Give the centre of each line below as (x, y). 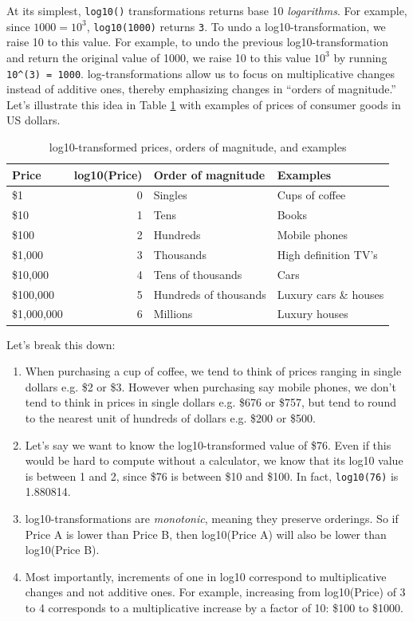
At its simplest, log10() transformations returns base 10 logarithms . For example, (207, 10)
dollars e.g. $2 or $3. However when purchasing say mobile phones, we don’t (210, 386)
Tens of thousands (198, 274)
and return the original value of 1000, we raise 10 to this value (159, 57)
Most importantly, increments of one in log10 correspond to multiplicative (206, 576)
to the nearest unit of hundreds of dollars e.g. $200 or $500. (170, 417)
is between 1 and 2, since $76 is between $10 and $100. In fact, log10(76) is (212, 476)
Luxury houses (313, 314)
